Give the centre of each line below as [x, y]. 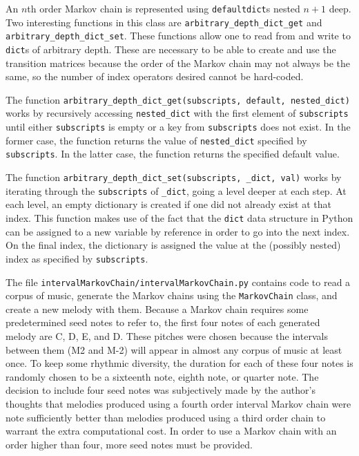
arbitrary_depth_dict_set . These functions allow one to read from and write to [178, 36]
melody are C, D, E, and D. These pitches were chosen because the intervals [167, 336]
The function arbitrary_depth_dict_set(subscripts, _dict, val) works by [174, 177]
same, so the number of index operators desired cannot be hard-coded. [155, 76]
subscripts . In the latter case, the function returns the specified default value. [173, 154]
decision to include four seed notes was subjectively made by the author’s [161, 390]
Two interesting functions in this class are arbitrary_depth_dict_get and [164, 22]
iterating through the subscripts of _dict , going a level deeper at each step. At [176, 190]
